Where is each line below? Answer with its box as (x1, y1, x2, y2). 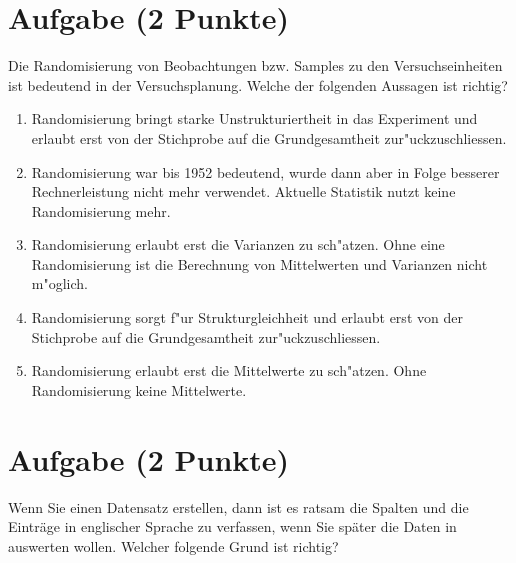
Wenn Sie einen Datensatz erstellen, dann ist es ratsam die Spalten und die (8, 496, 469, 517)
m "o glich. (31, 273, 89, 294)
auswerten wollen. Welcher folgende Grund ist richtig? (8, 535, 339, 556)
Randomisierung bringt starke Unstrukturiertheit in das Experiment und (31, 108, 478, 129)
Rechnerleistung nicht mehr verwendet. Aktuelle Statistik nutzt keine (31, 181, 456, 202)
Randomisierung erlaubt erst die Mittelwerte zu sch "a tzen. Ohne (31, 360, 427, 381)
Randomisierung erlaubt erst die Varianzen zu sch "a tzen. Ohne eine (31, 234, 445, 255)
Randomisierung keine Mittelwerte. (31, 379, 247, 400)
